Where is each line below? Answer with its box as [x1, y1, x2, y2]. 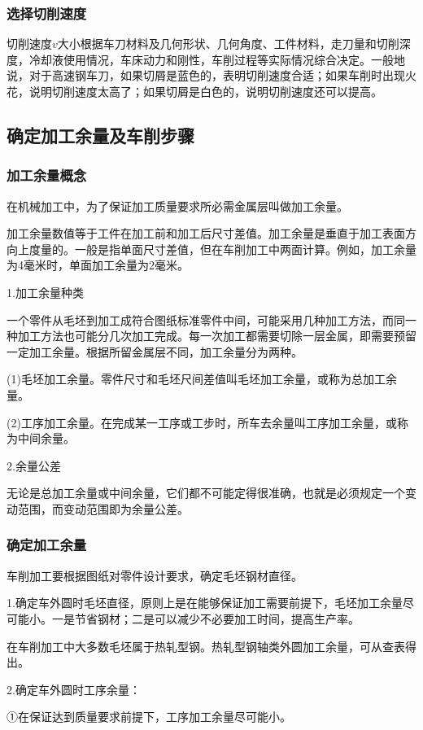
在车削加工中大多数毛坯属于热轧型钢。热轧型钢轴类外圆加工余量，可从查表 [7, 637, 405, 654]
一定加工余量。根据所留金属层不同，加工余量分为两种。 [7, 343, 303, 360]
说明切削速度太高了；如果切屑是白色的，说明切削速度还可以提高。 [28, 83, 382, 99]
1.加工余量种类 [7, 283, 84, 300]
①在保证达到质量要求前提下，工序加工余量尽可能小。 [7, 708, 291, 725]
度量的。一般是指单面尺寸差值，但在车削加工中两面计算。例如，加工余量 [28, 240, 416, 257]
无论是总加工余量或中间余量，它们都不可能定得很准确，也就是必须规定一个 [7, 484, 405, 501]
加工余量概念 [7, 165, 87, 186]
